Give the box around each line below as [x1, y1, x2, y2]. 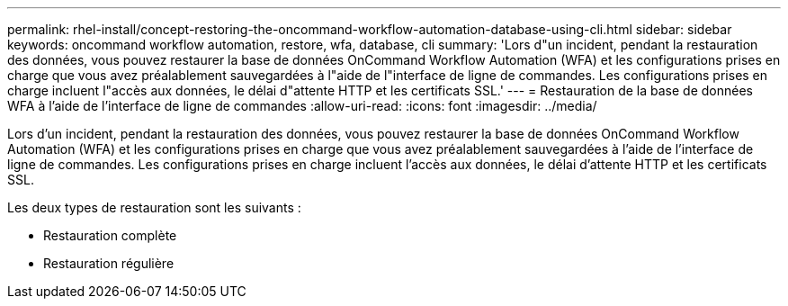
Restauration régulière [43, 256, 175, 271]
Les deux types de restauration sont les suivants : [7, 200, 301, 215]
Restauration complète [43, 228, 177, 243]
